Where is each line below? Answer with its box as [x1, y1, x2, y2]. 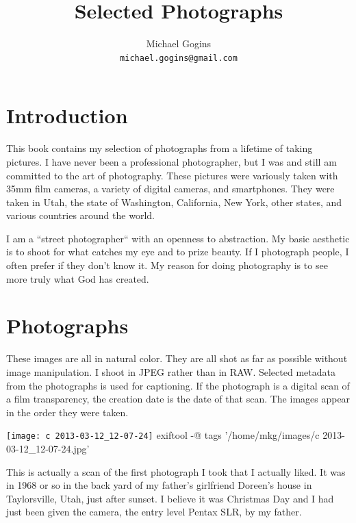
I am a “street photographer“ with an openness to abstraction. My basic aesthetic [6, 231, 350, 245]
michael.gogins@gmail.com [120, 53, 238, 63]
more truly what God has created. [6, 271, 149, 285]
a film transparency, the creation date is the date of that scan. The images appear [6, 392, 351, 406]
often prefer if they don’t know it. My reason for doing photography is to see [6, 258, 328, 272]
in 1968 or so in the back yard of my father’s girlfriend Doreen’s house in [6, 478, 312, 492]
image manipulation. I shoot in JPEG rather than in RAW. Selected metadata [6, 364, 335, 379]
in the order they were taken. [6, 405, 129, 419]
